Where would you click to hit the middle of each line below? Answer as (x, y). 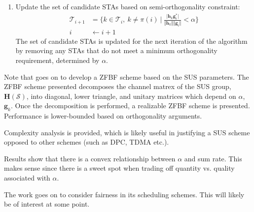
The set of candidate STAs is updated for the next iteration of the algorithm (131, 41)
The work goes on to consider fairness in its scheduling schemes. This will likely (124, 194)
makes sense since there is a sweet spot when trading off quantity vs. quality (119, 168)
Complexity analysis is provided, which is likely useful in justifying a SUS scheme (127, 132)
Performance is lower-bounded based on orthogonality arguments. (103, 116)
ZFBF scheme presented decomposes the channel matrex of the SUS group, (118, 86)
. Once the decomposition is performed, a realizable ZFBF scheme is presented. (130, 106)
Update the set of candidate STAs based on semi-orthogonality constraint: (128, 6)
